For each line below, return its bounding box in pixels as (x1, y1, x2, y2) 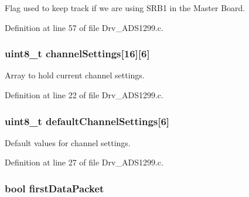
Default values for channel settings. (5, 136, 131, 148)
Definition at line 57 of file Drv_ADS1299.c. (5, 21, 163, 33)
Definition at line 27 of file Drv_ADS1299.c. (5, 156, 163, 168)
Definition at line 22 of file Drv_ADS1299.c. (5, 89, 163, 101)
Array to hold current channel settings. (5, 69, 145, 81)
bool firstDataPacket (5, 181, 104, 195)
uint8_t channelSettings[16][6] (5, 46, 150, 61)
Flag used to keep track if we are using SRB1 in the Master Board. (5, 2, 245, 13)
